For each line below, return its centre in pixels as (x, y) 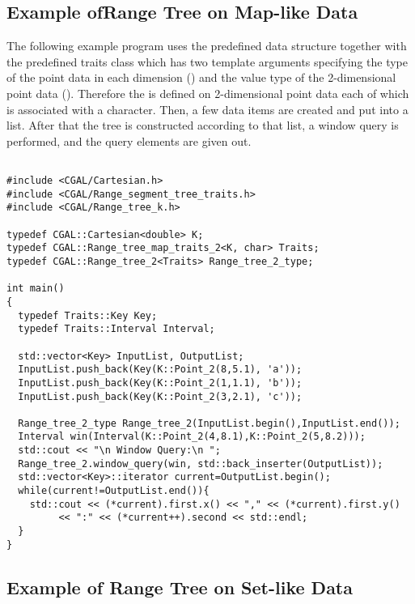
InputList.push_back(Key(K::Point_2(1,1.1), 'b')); (160, 383)
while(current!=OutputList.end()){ (114, 491)
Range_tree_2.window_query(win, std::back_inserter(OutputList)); (201, 464)
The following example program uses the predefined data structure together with (207, 46)
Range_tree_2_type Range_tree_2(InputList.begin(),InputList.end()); (209, 423)
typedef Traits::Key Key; (88, 315)
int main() (36, 289)
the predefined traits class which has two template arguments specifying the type (207, 61)
